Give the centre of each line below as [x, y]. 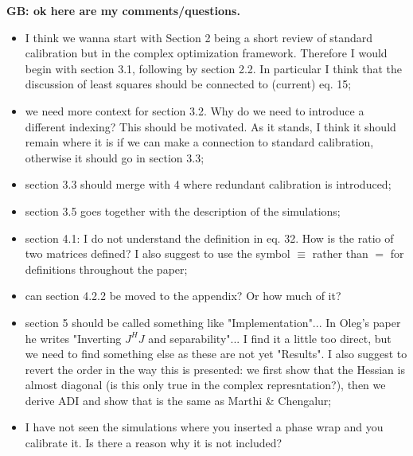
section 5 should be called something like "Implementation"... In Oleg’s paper [213, 322]
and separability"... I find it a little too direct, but [270, 338]
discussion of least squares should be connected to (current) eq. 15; [188, 84]
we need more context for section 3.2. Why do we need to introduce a [195, 110]
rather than [340, 253]
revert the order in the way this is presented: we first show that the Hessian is [215, 369]
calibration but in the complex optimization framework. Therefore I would [206, 53]
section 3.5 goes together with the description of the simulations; [183, 210]
